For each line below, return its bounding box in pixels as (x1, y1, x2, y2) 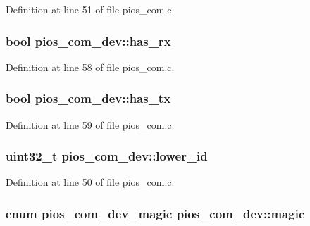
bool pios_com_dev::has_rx (6, 32, 171, 49)
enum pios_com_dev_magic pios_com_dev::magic (6, 204, 305, 222)
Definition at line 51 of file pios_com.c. (6, 2, 175, 16)
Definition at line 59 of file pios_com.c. (6, 117, 175, 132)
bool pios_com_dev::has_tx (6, 89, 171, 107)
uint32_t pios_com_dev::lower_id (6, 147, 208, 165)
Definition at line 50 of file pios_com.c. (6, 175, 175, 189)
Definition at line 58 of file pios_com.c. (6, 59, 175, 74)
